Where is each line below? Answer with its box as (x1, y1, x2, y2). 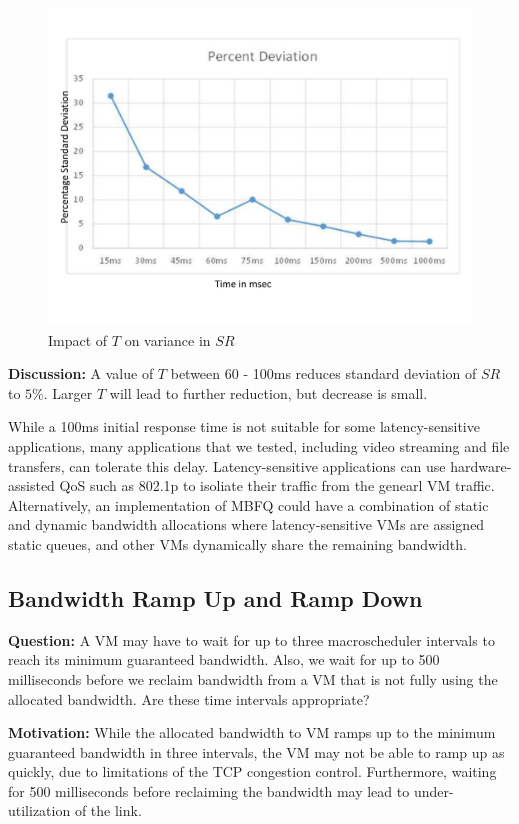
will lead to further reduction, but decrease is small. (109, 382, 428, 403)
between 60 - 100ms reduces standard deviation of (170, 363, 477, 384)
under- (413, 780, 454, 801)
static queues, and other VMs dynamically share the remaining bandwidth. (8, 533, 467, 554)
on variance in (124, 329, 211, 350)
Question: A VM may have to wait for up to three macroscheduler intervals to (8, 629, 495, 650)
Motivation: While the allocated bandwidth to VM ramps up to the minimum (8, 722, 496, 743)
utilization (8, 800, 71, 821)
